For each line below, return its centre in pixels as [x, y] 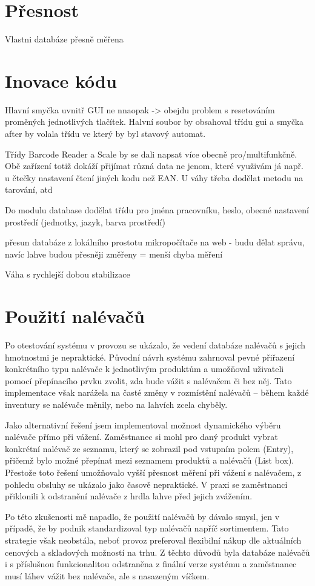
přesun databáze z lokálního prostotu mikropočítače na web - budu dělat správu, [155, 242]
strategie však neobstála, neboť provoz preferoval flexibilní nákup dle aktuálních [153, 540]
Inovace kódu [61, 80]
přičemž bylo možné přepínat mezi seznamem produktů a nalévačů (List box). [150, 460]
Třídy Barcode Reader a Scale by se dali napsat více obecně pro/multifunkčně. [151, 154]
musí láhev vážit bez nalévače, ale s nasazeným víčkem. [107, 575]
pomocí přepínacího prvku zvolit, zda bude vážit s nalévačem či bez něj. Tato [148, 380]
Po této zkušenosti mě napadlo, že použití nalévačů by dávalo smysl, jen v [142, 516]
